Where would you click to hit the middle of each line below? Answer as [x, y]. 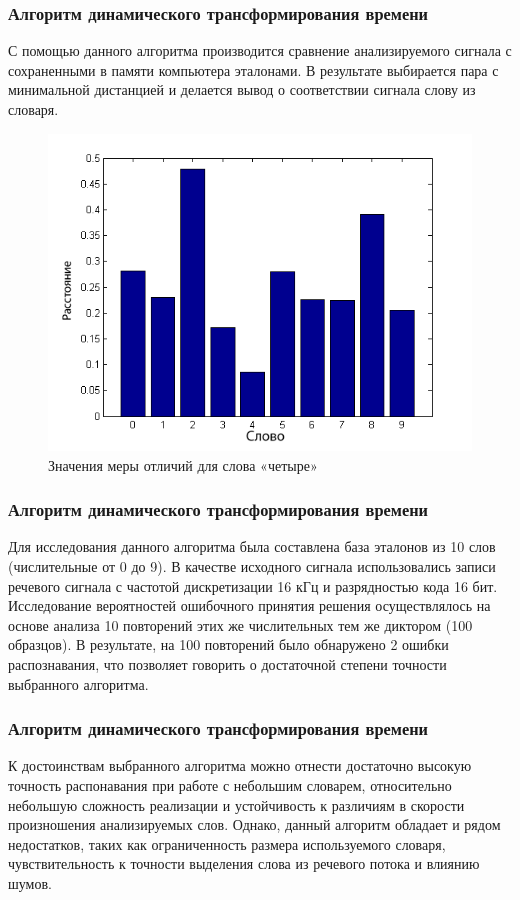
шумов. [30, 882]
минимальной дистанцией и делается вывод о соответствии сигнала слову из [242, 89]
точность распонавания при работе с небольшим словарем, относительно [230, 784]
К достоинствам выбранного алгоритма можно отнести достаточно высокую [240, 765]
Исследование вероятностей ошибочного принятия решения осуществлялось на [249, 605]
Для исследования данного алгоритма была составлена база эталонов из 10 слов [252, 546]
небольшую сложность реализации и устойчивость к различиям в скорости [236, 804]
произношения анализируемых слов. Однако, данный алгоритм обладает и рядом [254, 824]
